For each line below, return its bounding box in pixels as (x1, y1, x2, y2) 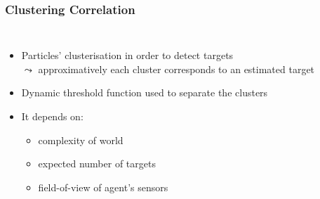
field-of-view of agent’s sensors (38, 179, 168, 194)
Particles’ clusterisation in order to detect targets (21, 48, 234, 63)
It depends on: (21, 109, 84, 123)
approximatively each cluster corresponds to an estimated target (38, 61, 315, 76)
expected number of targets (38, 156, 156, 171)
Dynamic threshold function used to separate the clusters (21, 85, 268, 100)
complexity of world (38, 132, 124, 147)
